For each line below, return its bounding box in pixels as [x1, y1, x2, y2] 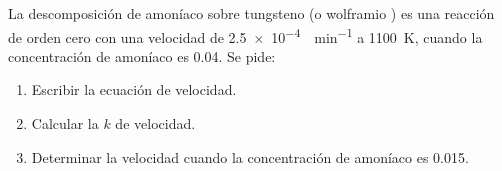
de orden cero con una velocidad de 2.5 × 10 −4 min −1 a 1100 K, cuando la [8, 23, 483, 47]
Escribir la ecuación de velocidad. [31, 79, 237, 100]
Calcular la [31, 113, 99, 134]
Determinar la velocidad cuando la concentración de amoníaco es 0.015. [31, 146, 469, 167]
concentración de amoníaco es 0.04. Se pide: [8, 45, 276, 66]
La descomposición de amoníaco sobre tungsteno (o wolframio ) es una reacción [8, 3, 495, 23]
